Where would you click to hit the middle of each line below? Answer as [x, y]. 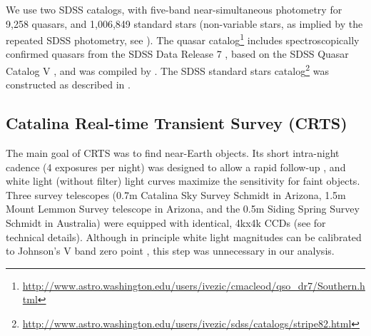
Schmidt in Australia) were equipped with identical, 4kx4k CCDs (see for [166, 223]
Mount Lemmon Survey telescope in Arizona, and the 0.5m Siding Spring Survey [183, 209]
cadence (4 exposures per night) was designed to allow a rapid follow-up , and [176, 167]
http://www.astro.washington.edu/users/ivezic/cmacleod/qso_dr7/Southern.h [194, 285]
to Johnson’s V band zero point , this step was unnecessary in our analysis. [170, 251]
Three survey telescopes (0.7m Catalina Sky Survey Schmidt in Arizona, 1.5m [176, 194]
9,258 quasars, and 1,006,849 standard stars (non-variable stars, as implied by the [184, 23]
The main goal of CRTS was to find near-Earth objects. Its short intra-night [173, 153]
